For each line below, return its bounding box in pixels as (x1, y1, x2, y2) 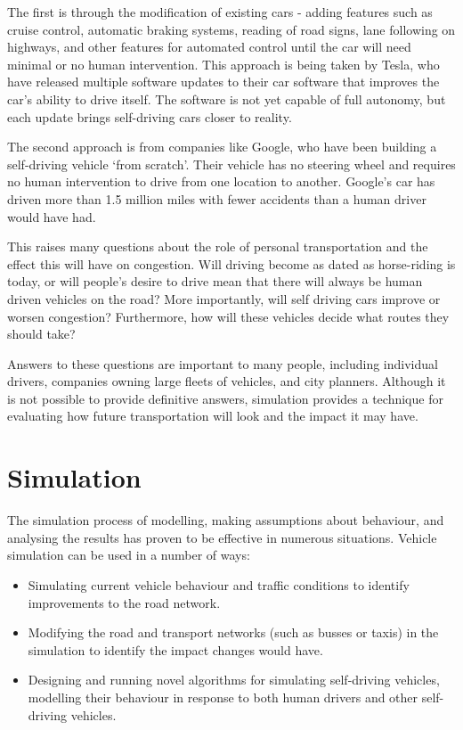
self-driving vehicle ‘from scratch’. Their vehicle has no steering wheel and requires (7, 154, 456, 173)
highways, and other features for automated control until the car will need (7, 37, 411, 56)
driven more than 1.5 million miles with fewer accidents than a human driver (7, 189, 426, 208)
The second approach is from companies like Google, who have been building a (7, 137, 437, 156)
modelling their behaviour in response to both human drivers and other (28, 687, 418, 706)
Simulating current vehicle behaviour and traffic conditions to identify (28, 575, 410, 594)
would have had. (7, 207, 96, 226)
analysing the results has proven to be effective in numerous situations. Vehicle (7, 528, 437, 546)
